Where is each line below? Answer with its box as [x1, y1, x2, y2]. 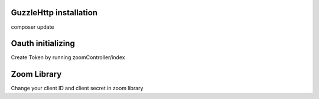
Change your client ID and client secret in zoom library [11, 85, 144, 92]
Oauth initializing [11, 39, 75, 49]
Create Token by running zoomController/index [11, 54, 125, 61]
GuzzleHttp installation [11, 8, 97, 18]
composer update [11, 23, 54, 30]
